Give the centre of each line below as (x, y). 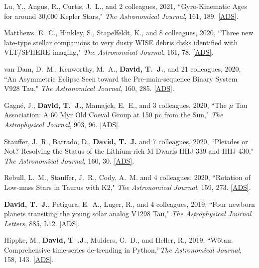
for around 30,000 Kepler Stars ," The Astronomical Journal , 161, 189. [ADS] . (121, 16)
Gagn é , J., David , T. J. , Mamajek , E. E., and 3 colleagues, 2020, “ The (115, 105)
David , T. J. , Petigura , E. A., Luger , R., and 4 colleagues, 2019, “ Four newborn (129, 204)
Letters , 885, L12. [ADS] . (42, 223)
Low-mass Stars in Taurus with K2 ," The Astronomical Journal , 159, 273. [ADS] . (128, 187)
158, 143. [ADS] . (29, 259)
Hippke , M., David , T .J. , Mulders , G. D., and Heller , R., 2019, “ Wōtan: (119, 240)
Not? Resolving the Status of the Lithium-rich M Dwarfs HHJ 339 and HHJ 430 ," (129, 151)
